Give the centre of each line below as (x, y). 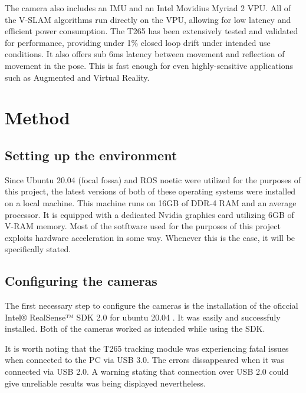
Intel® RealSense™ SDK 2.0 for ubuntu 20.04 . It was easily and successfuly (143, 317)
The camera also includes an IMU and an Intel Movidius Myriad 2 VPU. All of (148, 8)
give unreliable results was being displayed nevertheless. (105, 383)
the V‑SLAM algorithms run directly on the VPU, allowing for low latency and (148, 19)
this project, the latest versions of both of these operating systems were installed (150, 191)
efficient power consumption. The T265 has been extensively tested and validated (152, 31)
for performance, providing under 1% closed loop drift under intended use (138, 42)
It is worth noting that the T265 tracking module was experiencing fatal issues (147, 348)
